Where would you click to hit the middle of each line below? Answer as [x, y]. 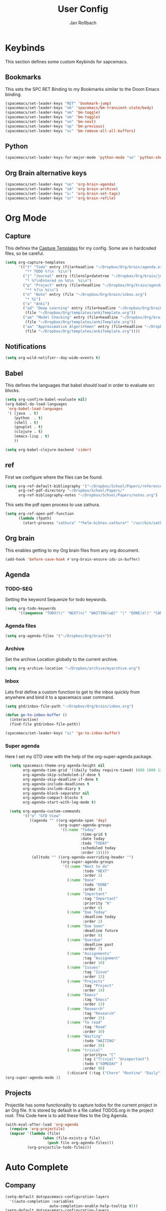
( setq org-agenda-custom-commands [45, 811]
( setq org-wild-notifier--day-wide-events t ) [53, 358]
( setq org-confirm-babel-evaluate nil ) [46, 400]
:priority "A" [97, 903]
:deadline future [100, 930]
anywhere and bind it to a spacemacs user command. [60, 697]
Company [21, 1186]
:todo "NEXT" [96, 871]
